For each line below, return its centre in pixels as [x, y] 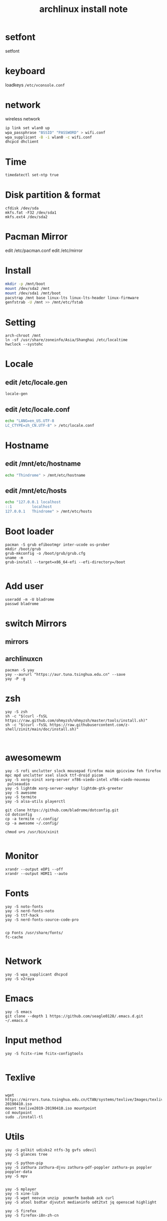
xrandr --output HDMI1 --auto [37, 874]
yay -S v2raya [20, 979]
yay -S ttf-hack [22, 916]
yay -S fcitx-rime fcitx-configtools [44, 1053]
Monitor [22, 856]
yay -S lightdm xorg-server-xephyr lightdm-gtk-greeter [64, 789]
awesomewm [33, 758]
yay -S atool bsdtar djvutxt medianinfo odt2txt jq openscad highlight [81, 1202]
